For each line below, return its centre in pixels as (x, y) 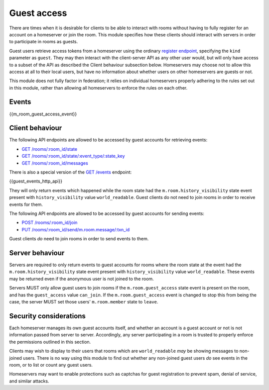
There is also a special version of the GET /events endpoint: (70, 172)
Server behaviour (37, 253)
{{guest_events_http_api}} (36, 181)
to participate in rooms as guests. (44, 42)
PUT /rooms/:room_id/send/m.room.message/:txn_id (75, 229)
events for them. (26, 204)
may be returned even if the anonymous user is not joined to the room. (81, 279)
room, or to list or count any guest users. (51, 365)
